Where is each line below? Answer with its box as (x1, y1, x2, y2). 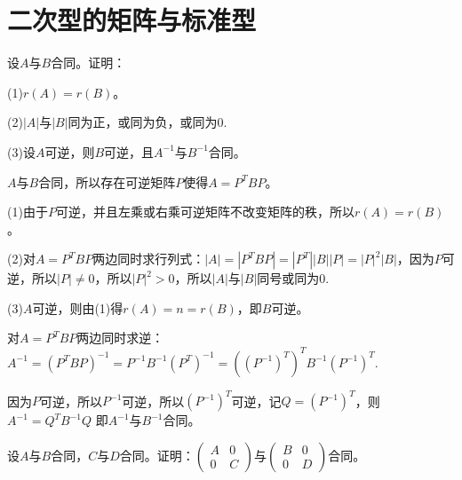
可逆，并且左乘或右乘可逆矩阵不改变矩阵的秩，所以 (55, 202, 354, 221)
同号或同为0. (257, 269, 330, 287)
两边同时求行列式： (92, 249, 205, 268)
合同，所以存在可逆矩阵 (38, 172, 176, 191)
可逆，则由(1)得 (32, 298, 123, 317)
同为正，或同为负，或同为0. (68, 113, 227, 131)
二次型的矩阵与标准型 (7, 2, 257, 38)
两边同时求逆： (76, 328, 164, 347)
